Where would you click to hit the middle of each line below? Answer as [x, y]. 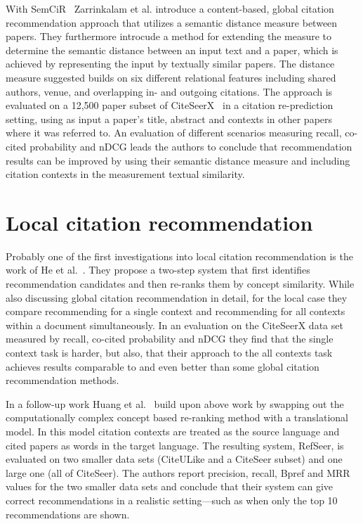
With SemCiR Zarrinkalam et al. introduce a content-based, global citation [170, 8]
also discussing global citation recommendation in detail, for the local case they [177, 297]
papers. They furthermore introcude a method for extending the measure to [169, 36]
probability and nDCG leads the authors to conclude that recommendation [191, 146]
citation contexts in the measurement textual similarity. [125, 174]
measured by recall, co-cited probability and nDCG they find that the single [170, 339]
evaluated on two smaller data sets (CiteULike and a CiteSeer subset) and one [174, 459]
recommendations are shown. [68, 514]
